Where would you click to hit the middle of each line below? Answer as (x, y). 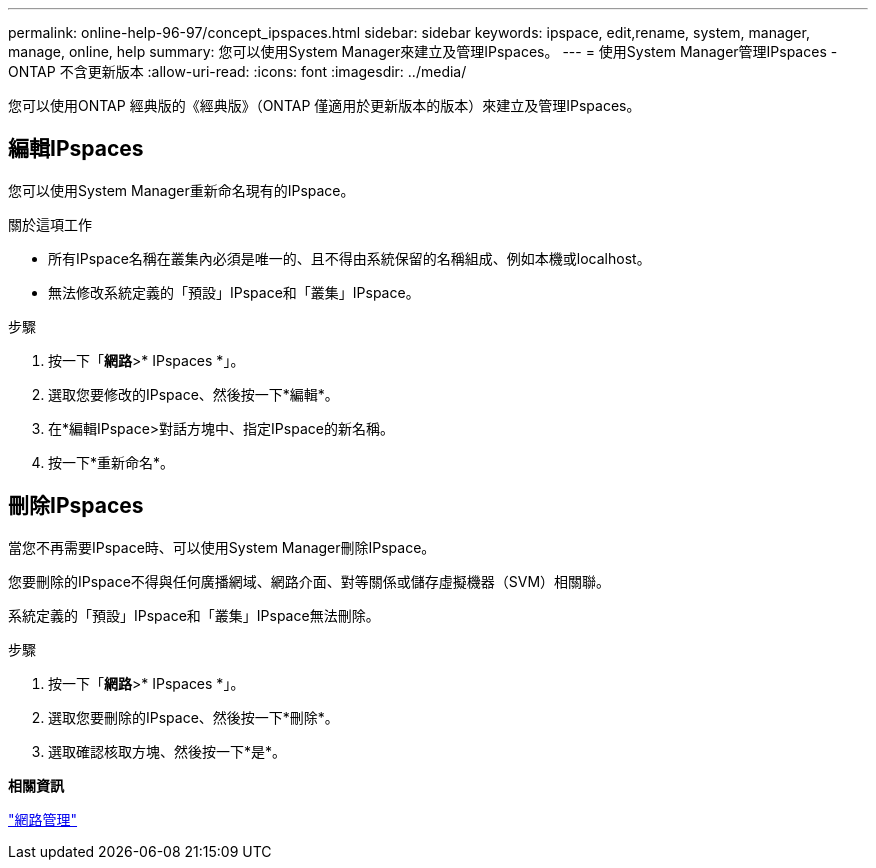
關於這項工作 (50, 224)
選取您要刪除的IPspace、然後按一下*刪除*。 (193, 717)
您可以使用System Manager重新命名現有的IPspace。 (181, 190)
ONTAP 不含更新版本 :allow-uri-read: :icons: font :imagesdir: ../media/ (237, 71)
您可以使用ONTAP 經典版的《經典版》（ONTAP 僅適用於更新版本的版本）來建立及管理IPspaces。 (324, 105)
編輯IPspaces (76, 149)
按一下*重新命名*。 (111, 462)
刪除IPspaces (76, 506)
